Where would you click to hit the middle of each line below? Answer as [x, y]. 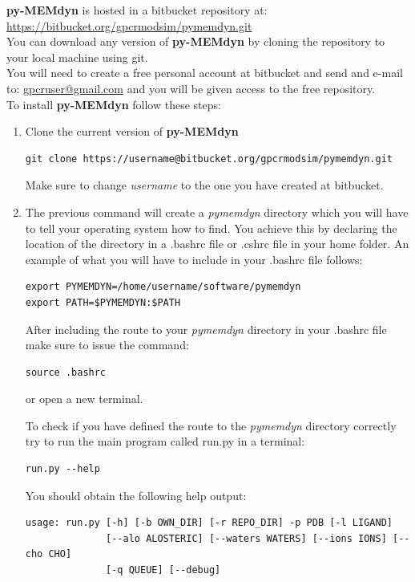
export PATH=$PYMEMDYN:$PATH [103, 302]
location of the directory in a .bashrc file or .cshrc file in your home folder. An [217, 244]
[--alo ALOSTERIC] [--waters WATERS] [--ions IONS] [246, 538]
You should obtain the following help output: [136, 495]
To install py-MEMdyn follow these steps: [114, 104]
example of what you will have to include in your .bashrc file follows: [194, 259]
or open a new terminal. [84, 399]
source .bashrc [66, 372]
